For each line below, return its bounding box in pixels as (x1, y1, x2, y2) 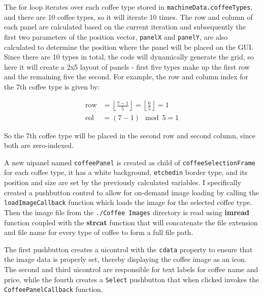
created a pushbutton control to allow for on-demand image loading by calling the (4, 187, 259, 197)
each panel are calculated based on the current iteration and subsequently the (4, 21, 246, 32)
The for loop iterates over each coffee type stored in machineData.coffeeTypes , (4, 2, 253, 12)
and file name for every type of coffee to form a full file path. (4, 227, 193, 238)
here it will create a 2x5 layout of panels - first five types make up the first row (4, 61, 250, 72)
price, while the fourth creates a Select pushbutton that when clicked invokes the (4, 274, 259, 284)
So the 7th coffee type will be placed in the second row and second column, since (4, 130, 255, 140)
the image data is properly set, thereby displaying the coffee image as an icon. (4, 254, 247, 264)
